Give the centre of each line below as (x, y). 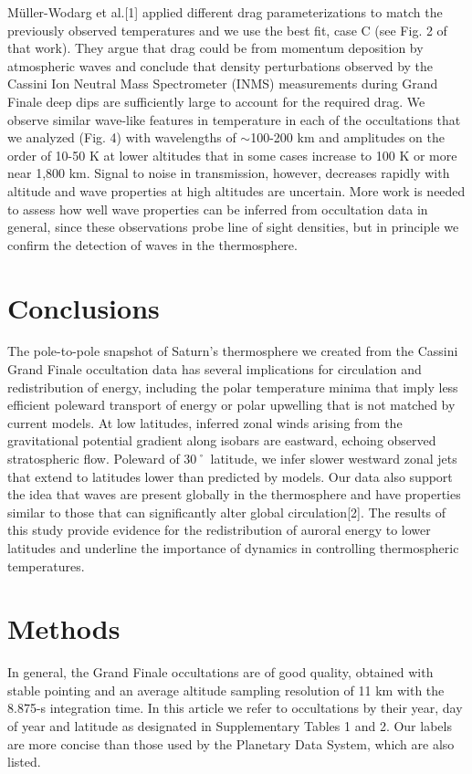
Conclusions (84, 307)
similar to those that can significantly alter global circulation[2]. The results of (227, 512)
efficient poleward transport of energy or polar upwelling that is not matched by (231, 405)
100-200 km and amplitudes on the (347, 137)
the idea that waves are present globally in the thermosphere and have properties (234, 494)
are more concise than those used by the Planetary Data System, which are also (231, 743)
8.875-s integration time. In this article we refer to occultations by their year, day (235, 708)
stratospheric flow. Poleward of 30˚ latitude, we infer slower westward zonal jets (232, 458)
